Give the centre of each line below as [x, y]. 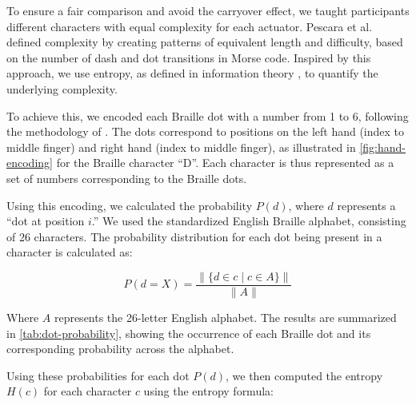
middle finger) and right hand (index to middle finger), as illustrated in [181, 147]
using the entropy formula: [208, 391]
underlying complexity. [62, 88]
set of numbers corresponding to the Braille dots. [127, 178]
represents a [366, 205]
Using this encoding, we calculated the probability [130, 205]
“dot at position [46, 221]
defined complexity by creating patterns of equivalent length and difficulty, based [205, 42]
